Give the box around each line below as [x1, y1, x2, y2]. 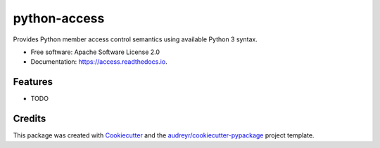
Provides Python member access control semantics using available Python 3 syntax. [13, 35, 258, 43]
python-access [13, 11, 105, 26]
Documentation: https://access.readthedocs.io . [30, 58, 168, 66]
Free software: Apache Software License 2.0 [30, 48, 160, 56]
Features [13, 76, 53, 88]
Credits [13, 113, 46, 125]
